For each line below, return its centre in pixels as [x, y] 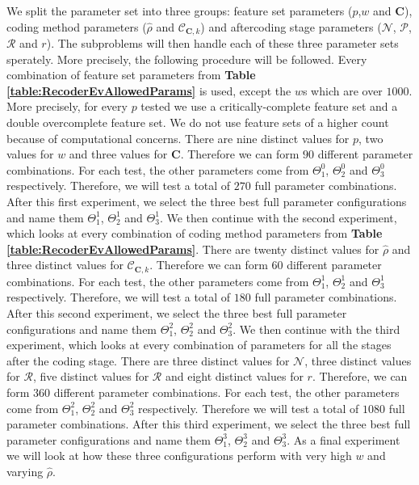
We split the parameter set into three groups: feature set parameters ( [180, 11]
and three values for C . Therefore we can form [184, 154]
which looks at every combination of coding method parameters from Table [195, 233]
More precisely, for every [67, 106]
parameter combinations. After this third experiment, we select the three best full [209, 424]
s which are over [342, 90]
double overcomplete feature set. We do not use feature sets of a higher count [198, 122]
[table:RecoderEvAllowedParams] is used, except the [149, 90]
